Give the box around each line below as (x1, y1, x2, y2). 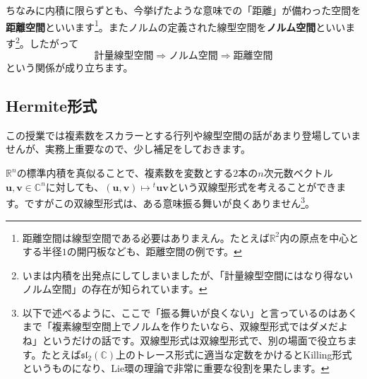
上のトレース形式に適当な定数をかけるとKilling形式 (116, 346, 352, 361)
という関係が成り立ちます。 (6, 60, 133, 75)
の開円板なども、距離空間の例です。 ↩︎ (66, 244, 242, 259)
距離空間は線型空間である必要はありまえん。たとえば (22, 230, 270, 245)
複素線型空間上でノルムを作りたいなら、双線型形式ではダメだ (52, 319, 339, 334)
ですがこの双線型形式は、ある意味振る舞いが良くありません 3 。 (24, 194, 315, 210)
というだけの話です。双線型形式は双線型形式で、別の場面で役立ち (42, 333, 347, 348)
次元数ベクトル (263, 165, 333, 180)
